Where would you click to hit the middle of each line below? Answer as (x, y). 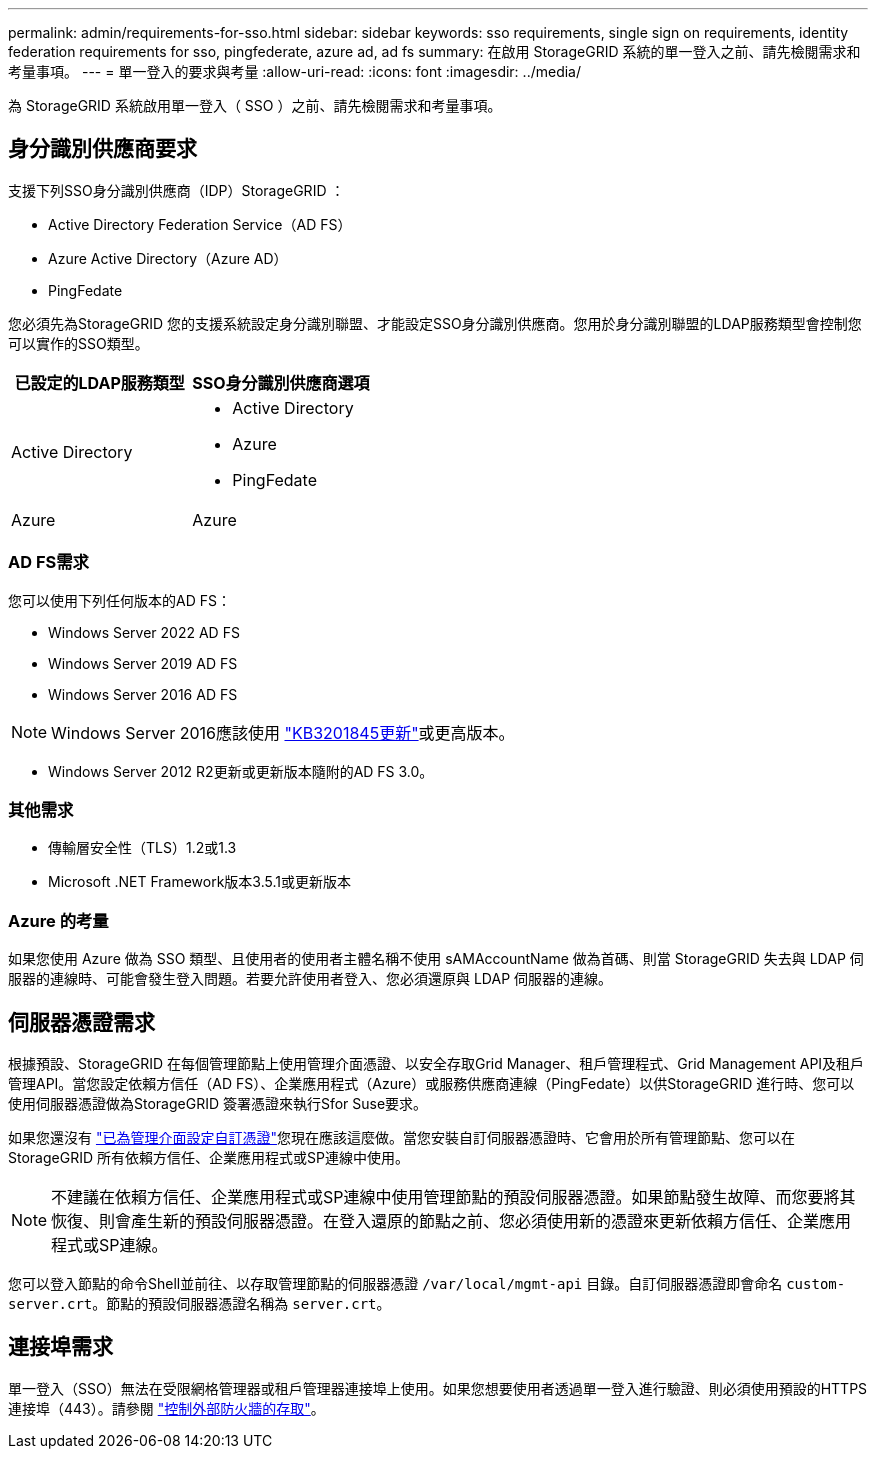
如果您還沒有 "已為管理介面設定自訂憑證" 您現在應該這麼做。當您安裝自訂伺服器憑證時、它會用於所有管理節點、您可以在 (401, 1137)
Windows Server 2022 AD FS (144, 632)
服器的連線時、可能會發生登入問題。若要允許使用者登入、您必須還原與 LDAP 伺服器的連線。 (310, 979)
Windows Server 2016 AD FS (143, 694)
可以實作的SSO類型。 (78, 343)
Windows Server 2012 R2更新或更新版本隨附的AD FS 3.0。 (241, 771)
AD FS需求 (48, 562)
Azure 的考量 (58, 920)
